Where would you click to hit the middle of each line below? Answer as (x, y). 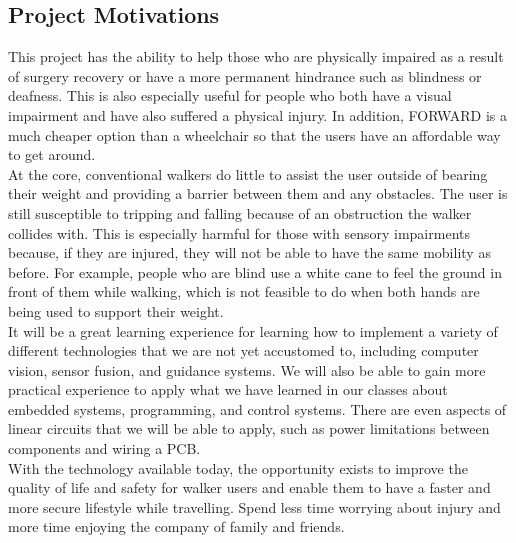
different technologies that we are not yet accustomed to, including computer (243, 350)
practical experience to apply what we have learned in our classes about (228, 389)
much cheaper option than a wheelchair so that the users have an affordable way (254, 134)
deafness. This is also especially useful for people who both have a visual (230, 95)
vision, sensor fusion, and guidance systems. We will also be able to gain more (247, 369)
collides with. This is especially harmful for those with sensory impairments (239, 232)
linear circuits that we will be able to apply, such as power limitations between (249, 428)
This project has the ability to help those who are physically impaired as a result (256, 56)
